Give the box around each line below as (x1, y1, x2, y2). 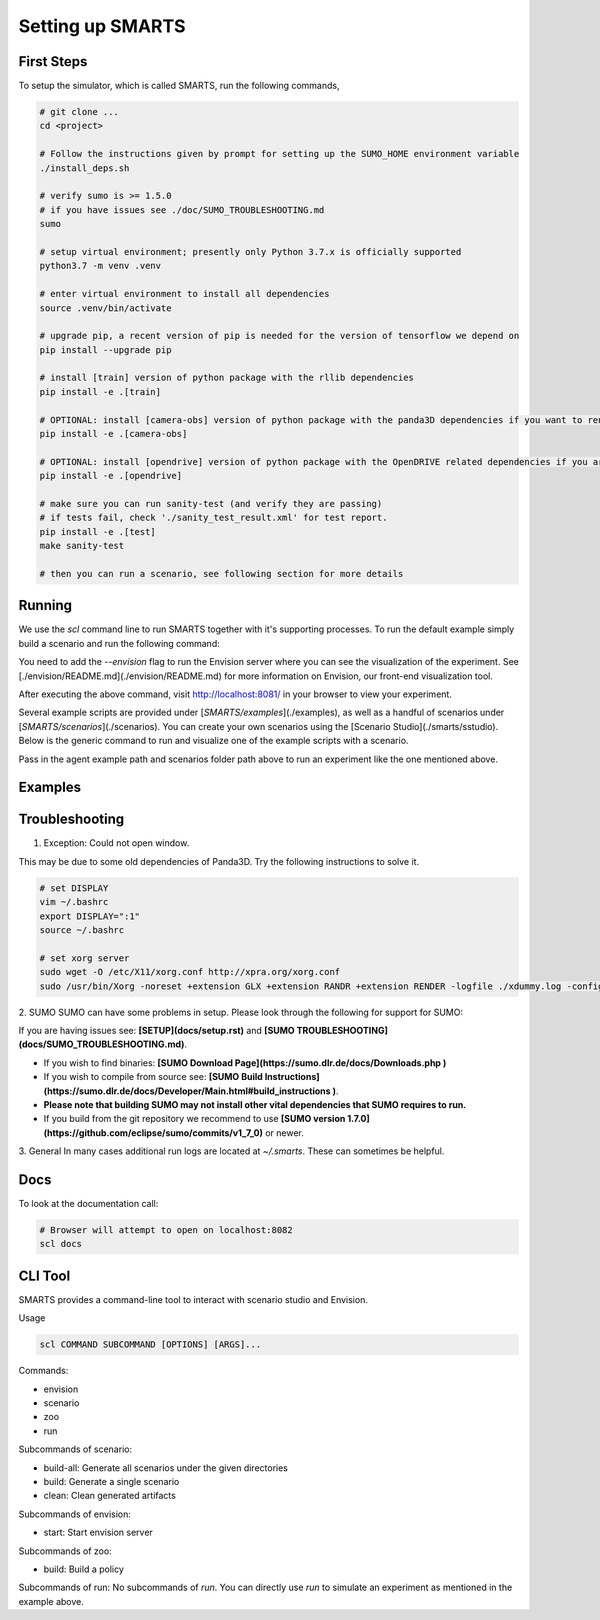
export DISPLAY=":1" (39, 910, 140, 922)
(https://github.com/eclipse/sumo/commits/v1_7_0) (43, 1126, 264, 1139)
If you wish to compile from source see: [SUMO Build (43, 1071, 264, 1083)
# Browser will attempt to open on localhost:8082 (39, 1224, 294, 1235)
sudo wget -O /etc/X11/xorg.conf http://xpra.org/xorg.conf (39, 966, 341, 978)
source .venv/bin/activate (39, 302, 172, 314)
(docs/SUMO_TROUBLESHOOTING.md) (18, 1038, 185, 1050)
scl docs (39, 1238, 83, 1250)
